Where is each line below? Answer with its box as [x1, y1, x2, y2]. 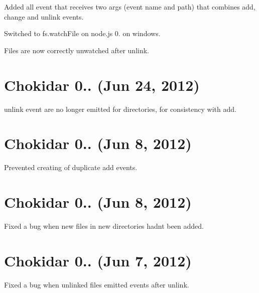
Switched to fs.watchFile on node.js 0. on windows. [4, 28, 161, 39]
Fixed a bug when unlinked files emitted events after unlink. [4, 279, 189, 289]
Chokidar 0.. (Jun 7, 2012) [4, 250, 192, 270]
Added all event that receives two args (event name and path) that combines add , [4, 2, 255, 12]
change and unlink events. [4, 11, 84, 22]
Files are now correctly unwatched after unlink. [4, 45, 149, 55]
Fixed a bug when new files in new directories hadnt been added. [4, 220, 204, 231]
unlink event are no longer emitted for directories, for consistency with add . [4, 103, 236, 114]
